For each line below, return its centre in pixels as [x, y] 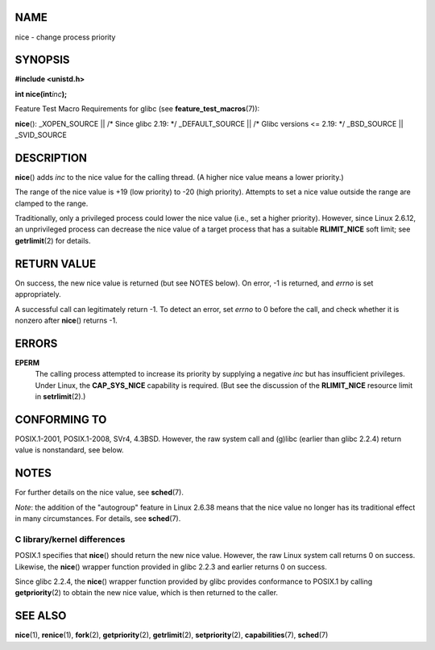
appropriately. [38, 294]
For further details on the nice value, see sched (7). [99, 493]
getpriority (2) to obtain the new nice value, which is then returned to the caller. [146, 593]
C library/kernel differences [70, 539]
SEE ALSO [41, 616]
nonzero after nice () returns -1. [66, 320]
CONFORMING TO [61, 419]
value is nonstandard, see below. [69, 450]
